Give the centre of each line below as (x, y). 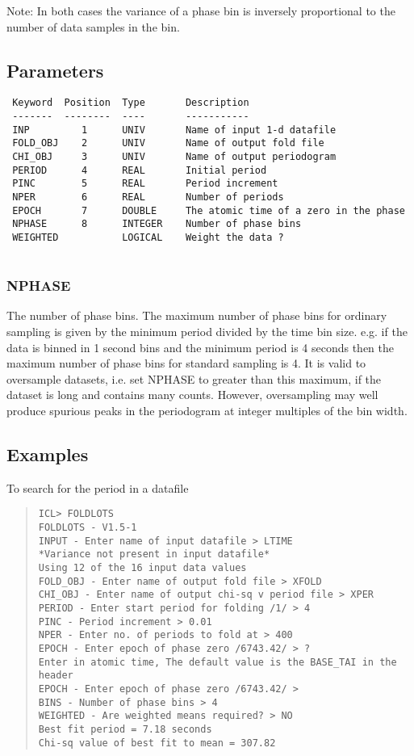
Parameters (55, 70)
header (56, 676)
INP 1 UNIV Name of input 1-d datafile (174, 130)
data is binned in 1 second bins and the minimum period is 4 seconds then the (201, 347)
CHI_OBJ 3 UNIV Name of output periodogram (174, 157)
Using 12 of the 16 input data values (142, 568)
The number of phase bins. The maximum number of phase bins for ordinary (197, 315)
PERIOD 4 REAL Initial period (140, 170)
